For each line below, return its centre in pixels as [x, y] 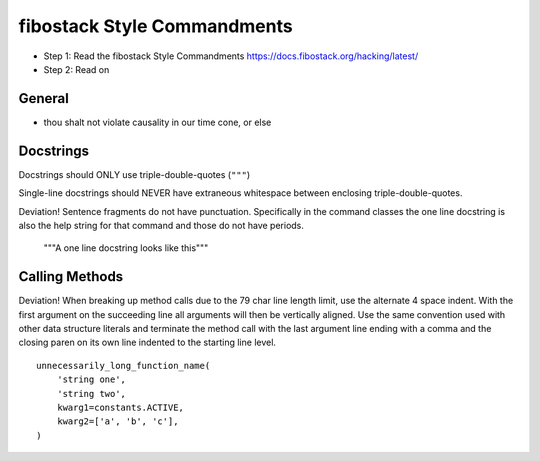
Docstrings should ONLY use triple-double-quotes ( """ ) [134, 174]
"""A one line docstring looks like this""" [126, 248]
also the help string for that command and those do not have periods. [161, 225]
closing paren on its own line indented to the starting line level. [147, 342]
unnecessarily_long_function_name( [123, 365]
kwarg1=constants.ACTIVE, [120, 407]
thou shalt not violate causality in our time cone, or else [157, 122]
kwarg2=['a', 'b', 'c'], [117, 421]
